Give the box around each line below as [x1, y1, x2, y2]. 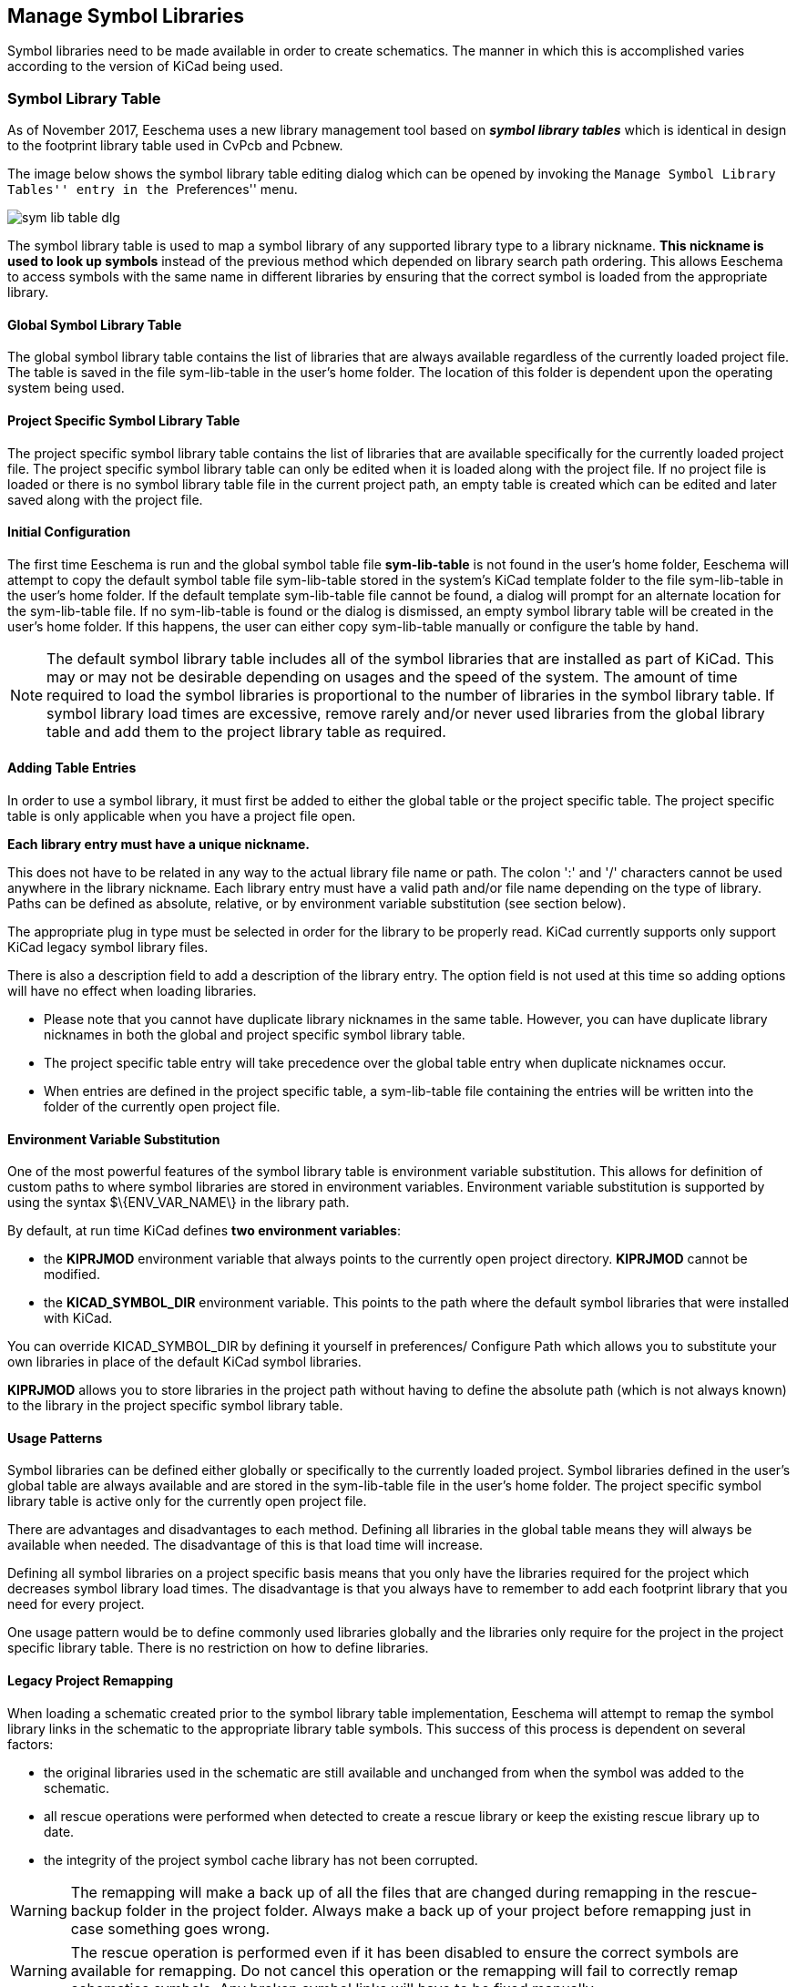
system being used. [7, 380, 125, 396]
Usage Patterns [7, 1429, 103, 1446]
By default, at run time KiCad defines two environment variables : [7, 1223, 401, 1239]
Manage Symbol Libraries [7, 5, 244, 27]
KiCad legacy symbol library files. [7, 939, 209, 956]
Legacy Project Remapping [7, 1673, 174, 1689]
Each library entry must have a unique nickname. [7, 836, 311, 853]
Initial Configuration [7, 524, 131, 540]
